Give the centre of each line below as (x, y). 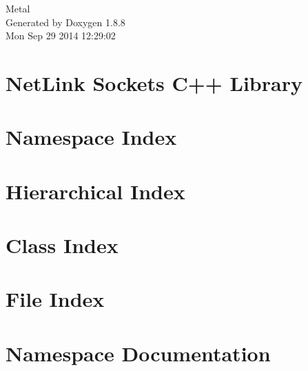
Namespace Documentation (138, 353)
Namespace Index (91, 137)
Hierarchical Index (95, 191)
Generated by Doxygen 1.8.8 (65, 22)
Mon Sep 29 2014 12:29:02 (61, 36)
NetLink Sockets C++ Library (154, 82)
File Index (55, 299)
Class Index (62, 245)
